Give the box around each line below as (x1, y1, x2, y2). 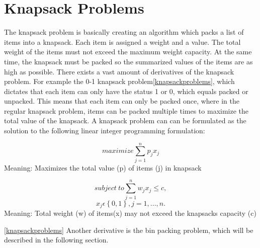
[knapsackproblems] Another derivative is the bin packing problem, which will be (4, 224, 253, 235)
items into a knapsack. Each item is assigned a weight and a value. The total (4, 36, 241, 47)
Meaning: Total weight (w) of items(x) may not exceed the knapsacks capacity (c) (4, 207, 256, 218)
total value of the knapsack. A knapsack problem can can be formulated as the (4, 115, 246, 126)
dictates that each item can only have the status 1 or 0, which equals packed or (4, 86, 248, 96)
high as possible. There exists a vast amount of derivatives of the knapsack (4, 66, 234, 76)
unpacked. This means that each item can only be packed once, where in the (4, 96, 239, 106)
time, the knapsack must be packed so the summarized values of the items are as (4, 56, 253, 66)
